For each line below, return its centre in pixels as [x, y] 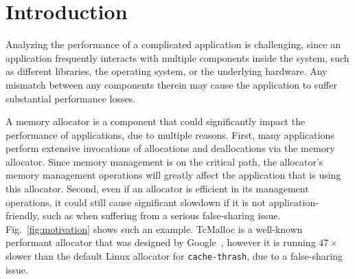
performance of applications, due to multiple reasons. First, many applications [170, 134]
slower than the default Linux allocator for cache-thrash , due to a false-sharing [174, 256]
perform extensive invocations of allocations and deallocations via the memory [170, 148]
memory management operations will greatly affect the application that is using [173, 175]
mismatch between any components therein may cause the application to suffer [171, 84]
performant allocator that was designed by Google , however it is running [161, 242]
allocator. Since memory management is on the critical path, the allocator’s [164, 161]
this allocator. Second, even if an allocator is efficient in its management [157, 189]
